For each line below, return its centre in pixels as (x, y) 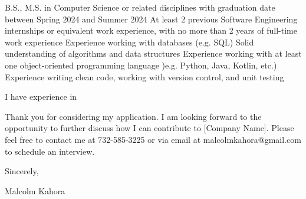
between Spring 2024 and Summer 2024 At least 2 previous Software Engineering (151, 19)
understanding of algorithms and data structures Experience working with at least (153, 53)
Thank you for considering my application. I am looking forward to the (133, 116)
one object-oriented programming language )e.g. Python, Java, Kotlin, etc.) (141, 65)
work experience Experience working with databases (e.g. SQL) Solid (129, 42)
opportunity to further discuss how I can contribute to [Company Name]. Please (149, 128)
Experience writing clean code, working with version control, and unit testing (144, 76)
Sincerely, (22, 171)
